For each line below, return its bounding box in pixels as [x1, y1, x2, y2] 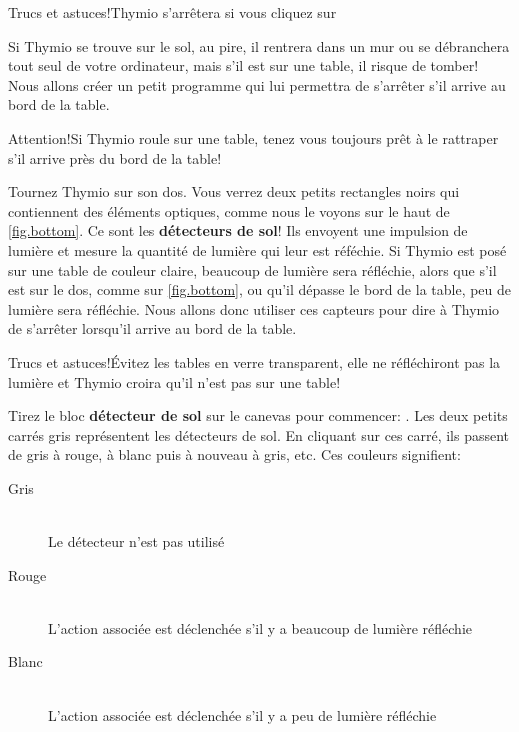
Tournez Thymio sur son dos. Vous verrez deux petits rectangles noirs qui [8, 181, 460, 202]
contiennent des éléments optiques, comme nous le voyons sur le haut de [8, 200, 450, 221]
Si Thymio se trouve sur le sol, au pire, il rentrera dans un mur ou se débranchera [8, 35, 510, 56]
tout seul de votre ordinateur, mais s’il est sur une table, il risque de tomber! [8, 55, 479, 76]
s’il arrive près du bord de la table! [8, 147, 222, 168]
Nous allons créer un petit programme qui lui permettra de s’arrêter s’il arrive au [8, 74, 506, 95]
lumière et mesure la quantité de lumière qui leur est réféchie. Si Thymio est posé [8, 239, 507, 260]
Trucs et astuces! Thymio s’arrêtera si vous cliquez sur [8, 2, 337, 22]
